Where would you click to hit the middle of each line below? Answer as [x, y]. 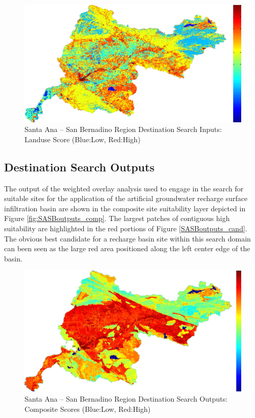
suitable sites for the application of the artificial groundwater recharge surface [126, 198]
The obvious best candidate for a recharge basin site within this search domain [127, 238]
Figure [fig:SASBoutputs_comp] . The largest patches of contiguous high [117, 218]
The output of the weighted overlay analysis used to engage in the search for [124, 188]
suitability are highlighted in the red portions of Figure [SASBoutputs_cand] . [126, 228]
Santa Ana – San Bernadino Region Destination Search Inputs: [123, 129]
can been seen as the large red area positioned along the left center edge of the [127, 248]
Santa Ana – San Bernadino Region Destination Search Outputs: [126, 398]
